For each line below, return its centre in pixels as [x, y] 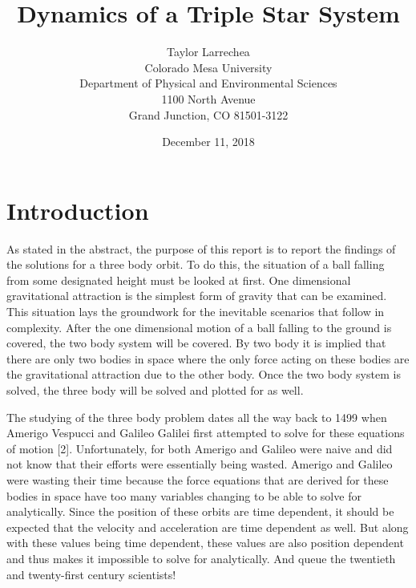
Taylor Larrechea [208, 52]
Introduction [78, 210]
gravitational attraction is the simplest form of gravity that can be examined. [197, 296]
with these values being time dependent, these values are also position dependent [205, 543]
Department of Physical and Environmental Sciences [208, 83]
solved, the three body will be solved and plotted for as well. [155, 389]
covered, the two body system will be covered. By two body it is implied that [196, 343]
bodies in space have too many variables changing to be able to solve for [184, 495]
